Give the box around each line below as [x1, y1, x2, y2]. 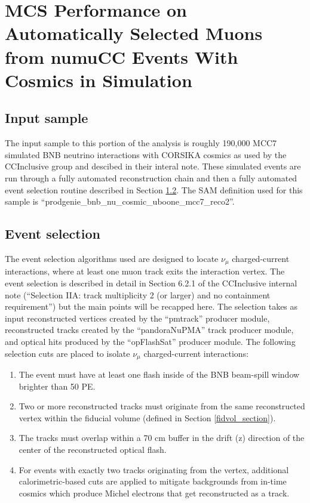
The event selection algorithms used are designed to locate [5, 252, 219, 264]
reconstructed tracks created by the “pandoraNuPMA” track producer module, [5, 323, 294, 336]
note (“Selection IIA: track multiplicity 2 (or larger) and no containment [5, 288, 271, 301]
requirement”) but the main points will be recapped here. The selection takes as [5, 300, 298, 313]
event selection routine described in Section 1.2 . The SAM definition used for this [5, 183, 303, 196]
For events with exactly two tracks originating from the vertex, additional [19, 463, 289, 476]
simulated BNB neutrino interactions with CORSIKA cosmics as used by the [5, 148, 287, 161]
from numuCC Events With [5, 44, 238, 69]
